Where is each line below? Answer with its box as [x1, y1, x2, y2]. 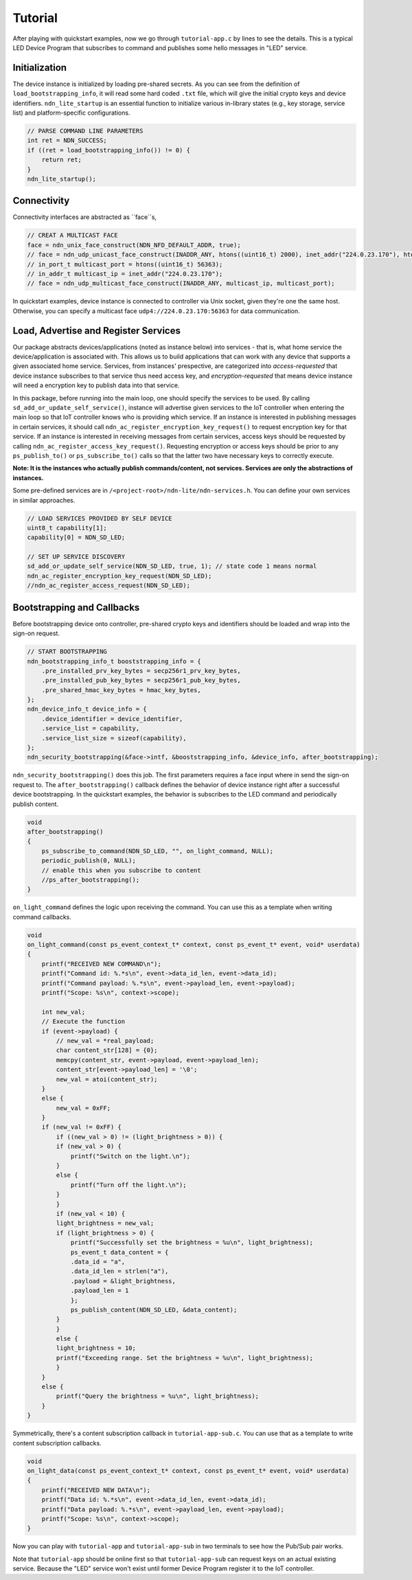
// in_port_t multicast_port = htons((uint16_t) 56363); [27, 260, 223, 268]
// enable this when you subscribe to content [41, 866, 202, 874]
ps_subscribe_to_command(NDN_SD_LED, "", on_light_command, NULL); [41, 847, 274, 855]
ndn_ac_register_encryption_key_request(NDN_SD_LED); [27, 572, 212, 580]
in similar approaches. [12, 496, 76, 504]
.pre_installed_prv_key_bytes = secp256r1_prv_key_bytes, [41, 667, 241, 674]
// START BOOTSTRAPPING [27, 648, 108, 656]
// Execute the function [41, 1018, 126, 1026]
